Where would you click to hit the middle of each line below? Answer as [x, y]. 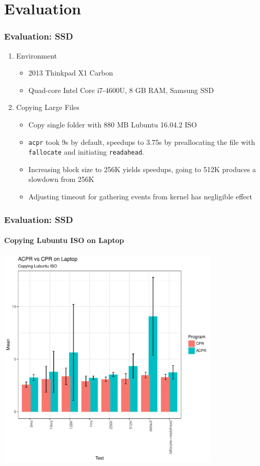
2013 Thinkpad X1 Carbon [71, 73]
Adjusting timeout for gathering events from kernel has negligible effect [140, 197]
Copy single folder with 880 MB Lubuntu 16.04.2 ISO [113, 124]
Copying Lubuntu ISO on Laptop [64, 240]
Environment [36, 55]
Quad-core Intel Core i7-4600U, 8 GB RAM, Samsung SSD [121, 90]
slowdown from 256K [61, 179]
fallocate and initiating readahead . [86, 152]
